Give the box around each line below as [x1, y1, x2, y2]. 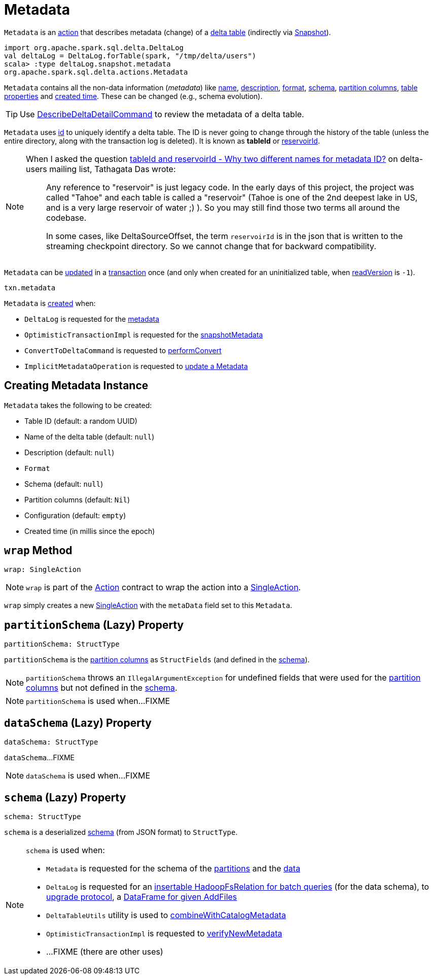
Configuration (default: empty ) [24, 511, 126, 520]
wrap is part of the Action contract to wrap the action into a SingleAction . [26, 582, 301, 593]
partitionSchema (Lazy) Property [4, 618, 184, 631]
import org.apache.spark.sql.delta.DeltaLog [4, 43, 184, 52]
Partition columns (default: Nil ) [24, 495, 130, 504]
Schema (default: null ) [24, 479, 103, 488]
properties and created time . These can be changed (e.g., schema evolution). [4, 91, 263, 100]
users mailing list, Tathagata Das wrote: [26, 163, 176, 174]
